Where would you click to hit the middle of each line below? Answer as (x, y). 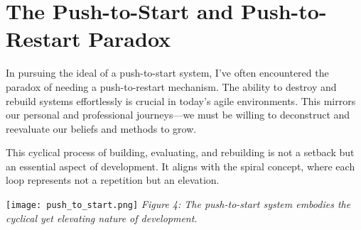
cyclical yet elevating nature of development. (102, 218)
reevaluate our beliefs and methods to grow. (101, 128)
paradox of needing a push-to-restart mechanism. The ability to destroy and (171, 86)
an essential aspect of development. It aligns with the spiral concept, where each (180, 166)
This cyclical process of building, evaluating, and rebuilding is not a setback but (180, 152)
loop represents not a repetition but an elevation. (113, 180)
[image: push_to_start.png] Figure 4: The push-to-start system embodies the (178, 204)
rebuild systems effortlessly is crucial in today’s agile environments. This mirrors (181, 100)
